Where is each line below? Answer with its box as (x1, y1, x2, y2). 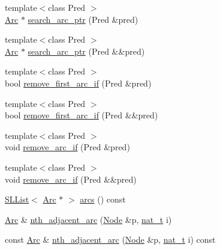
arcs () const (80, 193, 126, 206)
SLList (5, 193, 29, 206)
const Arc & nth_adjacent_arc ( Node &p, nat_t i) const (5, 233, 216, 246)
